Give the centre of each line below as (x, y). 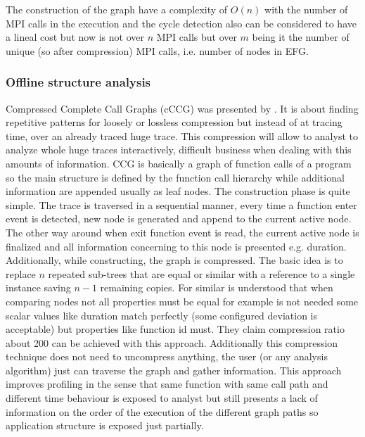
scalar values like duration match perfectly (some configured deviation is (162, 315)
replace (21, 273)
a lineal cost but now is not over (75, 37)
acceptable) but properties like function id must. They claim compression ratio (175, 329)
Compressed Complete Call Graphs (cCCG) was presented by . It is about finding (182, 108)
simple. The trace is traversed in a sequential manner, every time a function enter (181, 204)
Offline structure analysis (78, 82)
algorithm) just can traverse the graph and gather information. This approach (174, 370)
